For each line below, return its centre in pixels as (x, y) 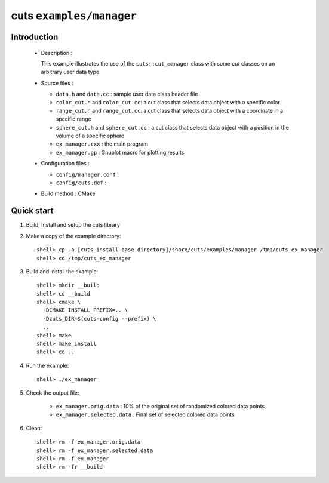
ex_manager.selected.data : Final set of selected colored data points (145, 414)
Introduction (35, 37)
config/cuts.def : (81, 183)
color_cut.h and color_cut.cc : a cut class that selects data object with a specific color (168, 102)
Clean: (34, 428)
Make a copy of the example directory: (73, 236)
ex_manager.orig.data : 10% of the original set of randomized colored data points (160, 406)
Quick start (32, 211)
